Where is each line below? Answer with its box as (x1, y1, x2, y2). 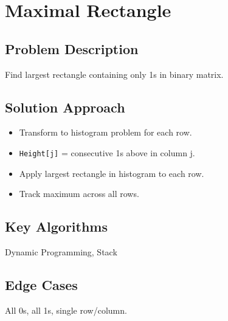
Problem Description (5, 39, 139, 58)
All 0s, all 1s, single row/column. (5, 303, 127, 316)
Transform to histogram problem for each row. (19, 126, 192, 139)
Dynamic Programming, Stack (5, 246, 117, 258)
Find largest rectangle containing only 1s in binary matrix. (5, 67, 224, 80)
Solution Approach (5, 97, 125, 116)
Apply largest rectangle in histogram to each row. (19, 167, 204, 179)
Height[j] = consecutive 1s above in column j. (19, 146, 195, 159)
